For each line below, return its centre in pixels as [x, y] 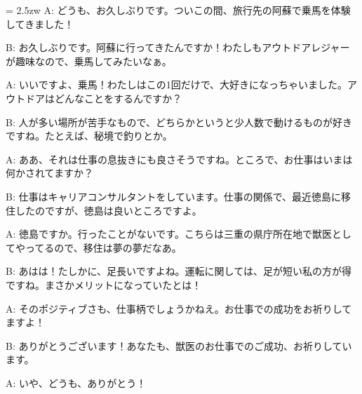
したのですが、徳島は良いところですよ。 [108, 210]
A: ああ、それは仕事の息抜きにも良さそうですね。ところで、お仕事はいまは [179, 159]
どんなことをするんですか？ [118, 98]
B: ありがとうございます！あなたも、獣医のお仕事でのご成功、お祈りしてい [179, 345]
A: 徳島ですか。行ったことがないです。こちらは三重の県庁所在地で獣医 [169, 234]
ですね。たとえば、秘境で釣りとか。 [89, 136]
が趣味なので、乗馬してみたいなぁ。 [89, 61]
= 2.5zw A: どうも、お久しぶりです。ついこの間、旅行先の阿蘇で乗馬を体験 [178, 10]
